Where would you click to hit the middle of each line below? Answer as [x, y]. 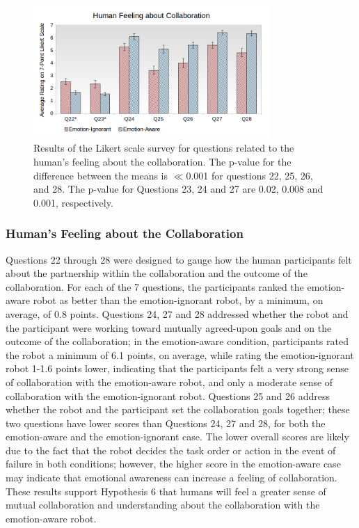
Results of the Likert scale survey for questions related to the [164, 148]
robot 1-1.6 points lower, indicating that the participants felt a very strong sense [177, 368]
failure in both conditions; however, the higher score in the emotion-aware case [173, 464]
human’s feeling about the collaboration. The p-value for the [162, 161]
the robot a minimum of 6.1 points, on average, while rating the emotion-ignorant [180, 354]
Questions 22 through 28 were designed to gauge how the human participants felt [179, 259]
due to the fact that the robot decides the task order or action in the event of [171, 450]
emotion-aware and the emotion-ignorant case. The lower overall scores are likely [177, 437]
